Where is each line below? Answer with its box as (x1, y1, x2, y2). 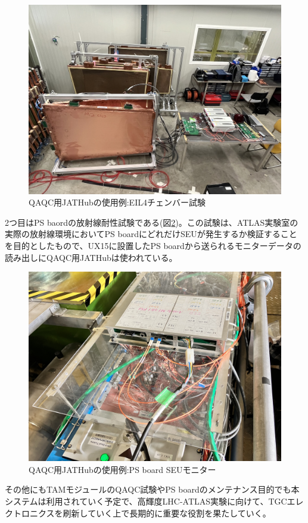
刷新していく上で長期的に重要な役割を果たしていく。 (63, 506, 271, 519)
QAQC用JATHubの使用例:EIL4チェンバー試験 (29, 196, 206, 208)
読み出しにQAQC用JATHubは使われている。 (5, 251, 178, 263)
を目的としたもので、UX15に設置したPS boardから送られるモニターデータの (5, 239, 301, 251)
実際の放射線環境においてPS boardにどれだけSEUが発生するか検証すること (5, 228, 297, 240)
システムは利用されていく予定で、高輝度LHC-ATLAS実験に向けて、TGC (5, 494, 287, 507)
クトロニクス (5, 506, 55, 519)
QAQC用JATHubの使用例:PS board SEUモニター (29, 463, 216, 475)
